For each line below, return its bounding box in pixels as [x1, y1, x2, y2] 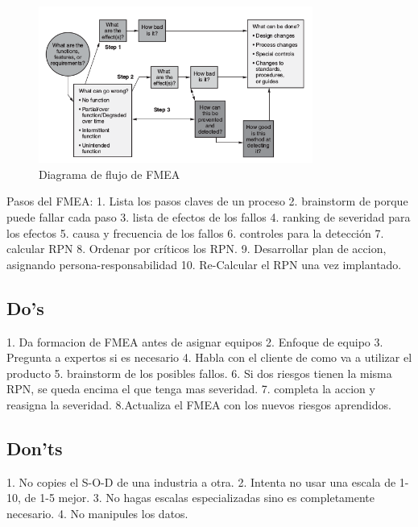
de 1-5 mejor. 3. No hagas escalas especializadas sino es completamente [24, 489, 375, 506]
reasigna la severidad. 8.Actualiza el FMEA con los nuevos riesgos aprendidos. [6, 396, 391, 413]
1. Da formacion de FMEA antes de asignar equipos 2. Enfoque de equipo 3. [6, 333, 383, 350]
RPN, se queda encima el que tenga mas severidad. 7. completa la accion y [6, 380, 375, 397]
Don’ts [6, 435, 63, 460]
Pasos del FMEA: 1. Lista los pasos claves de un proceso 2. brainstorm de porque [6, 193, 408, 210]
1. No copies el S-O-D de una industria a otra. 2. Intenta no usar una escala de [6, 473, 396, 490]
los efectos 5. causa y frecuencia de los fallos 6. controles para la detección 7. [6, 224, 384, 241]
